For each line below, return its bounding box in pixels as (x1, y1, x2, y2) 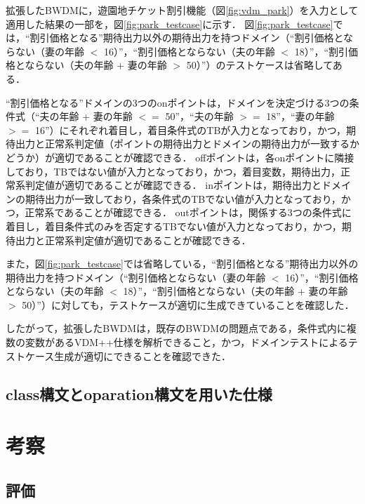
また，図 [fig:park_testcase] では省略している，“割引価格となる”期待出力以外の (6, 256, 359, 271)
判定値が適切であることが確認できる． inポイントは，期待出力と (25, 178, 321, 192)
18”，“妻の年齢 (266, 109, 335, 124)
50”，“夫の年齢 (165, 109, 234, 124)
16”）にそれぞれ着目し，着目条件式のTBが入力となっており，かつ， (34, 122, 347, 137)
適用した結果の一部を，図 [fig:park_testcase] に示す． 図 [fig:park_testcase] (6, 16, 333, 31)
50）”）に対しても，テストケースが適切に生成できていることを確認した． (22, 297, 354, 312)
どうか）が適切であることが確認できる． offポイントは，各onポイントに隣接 (6, 150, 354, 164)
